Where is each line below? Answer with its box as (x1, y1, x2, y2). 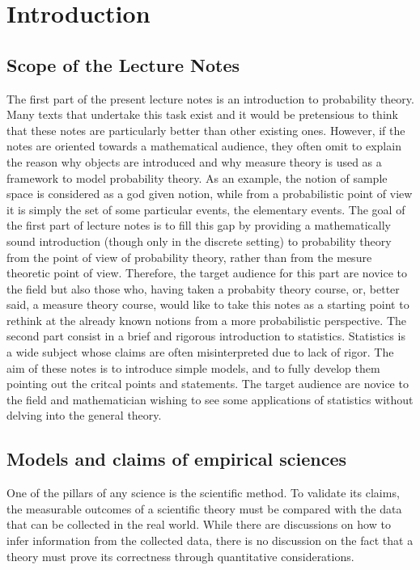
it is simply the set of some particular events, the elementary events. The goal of (6, 201, 405, 217)
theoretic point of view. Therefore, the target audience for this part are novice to (6, 264, 408, 281)
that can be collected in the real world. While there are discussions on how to (6, 516, 391, 533)
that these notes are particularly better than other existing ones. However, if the (6, 121, 405, 138)
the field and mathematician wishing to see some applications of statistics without (6, 391, 414, 407)
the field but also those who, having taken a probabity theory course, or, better (6, 280, 400, 297)
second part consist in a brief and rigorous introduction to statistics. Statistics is (6, 327, 405, 344)
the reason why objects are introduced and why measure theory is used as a (6, 153, 382, 170)
